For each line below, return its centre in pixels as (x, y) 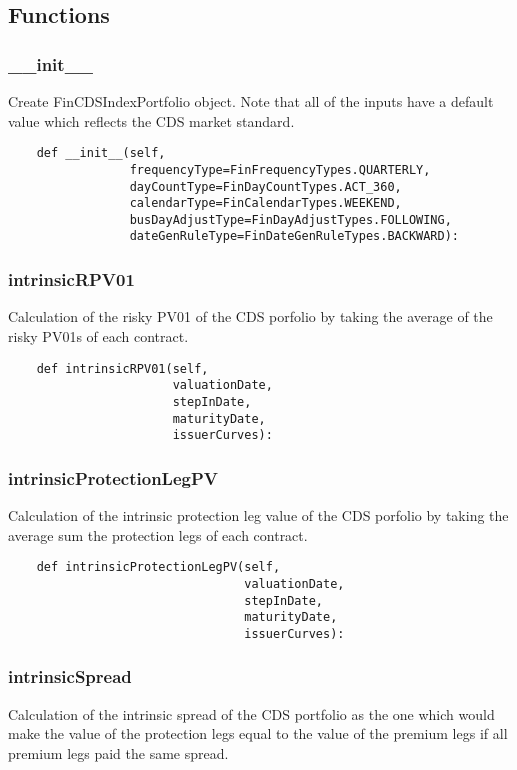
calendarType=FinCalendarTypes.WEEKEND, (265, 203)
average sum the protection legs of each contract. (158, 534)
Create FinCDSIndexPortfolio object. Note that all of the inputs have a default (251, 101)
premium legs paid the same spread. (118, 752)
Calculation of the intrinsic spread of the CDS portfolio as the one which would (251, 713)
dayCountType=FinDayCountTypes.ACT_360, (265, 186)
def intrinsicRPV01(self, (122, 368)
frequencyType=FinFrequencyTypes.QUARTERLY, (280, 169)
